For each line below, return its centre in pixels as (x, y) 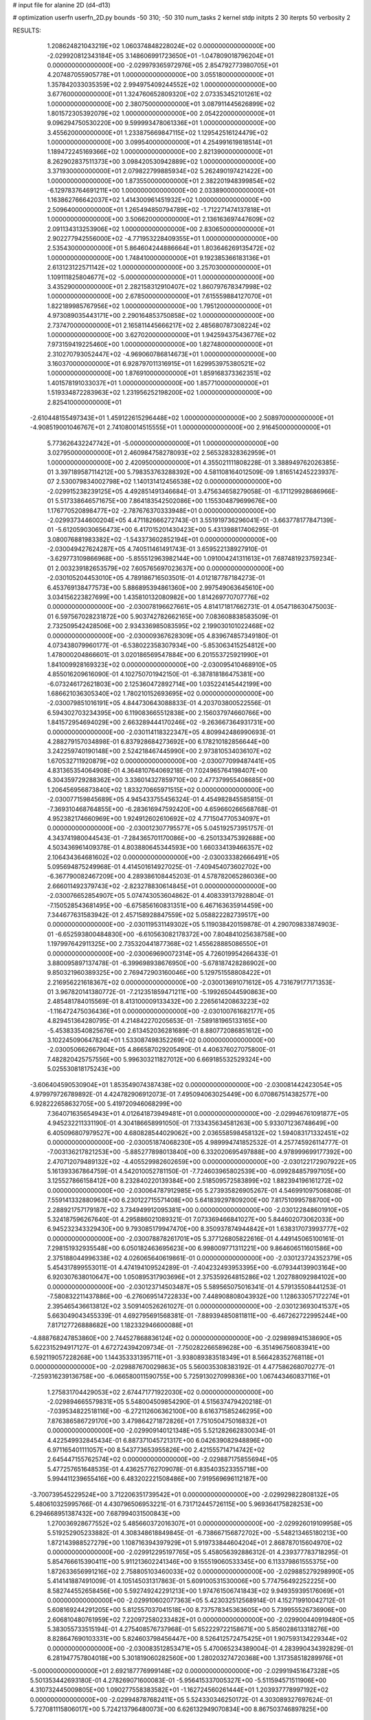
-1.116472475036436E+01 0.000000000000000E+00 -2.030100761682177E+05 (161, 1011)
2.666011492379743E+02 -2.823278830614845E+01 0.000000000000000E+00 (162, 886)
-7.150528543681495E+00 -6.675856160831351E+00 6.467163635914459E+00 (160, 905)
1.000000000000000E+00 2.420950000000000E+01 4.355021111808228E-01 (159, 462)
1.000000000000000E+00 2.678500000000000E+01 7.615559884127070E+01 (160, 297)
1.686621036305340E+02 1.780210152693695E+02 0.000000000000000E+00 (160, 693)
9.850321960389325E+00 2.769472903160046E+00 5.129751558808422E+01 (159, 973)
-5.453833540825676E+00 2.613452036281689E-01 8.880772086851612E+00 (160, 1030)
